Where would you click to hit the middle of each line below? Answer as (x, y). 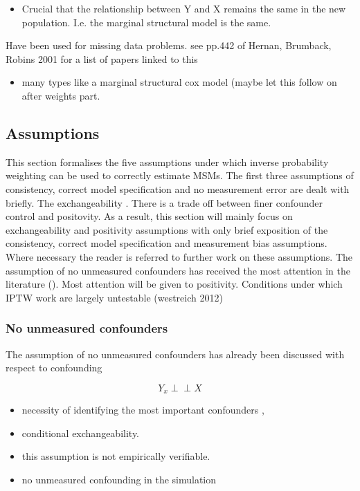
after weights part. (61, 95)
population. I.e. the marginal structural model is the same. (146, 22)
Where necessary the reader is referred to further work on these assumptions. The (179, 256)
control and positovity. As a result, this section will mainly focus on (149, 216)
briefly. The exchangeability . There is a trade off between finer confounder (164, 202)
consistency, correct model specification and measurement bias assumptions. (166, 243)
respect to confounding (54, 368)
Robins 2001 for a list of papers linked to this (102, 58)
